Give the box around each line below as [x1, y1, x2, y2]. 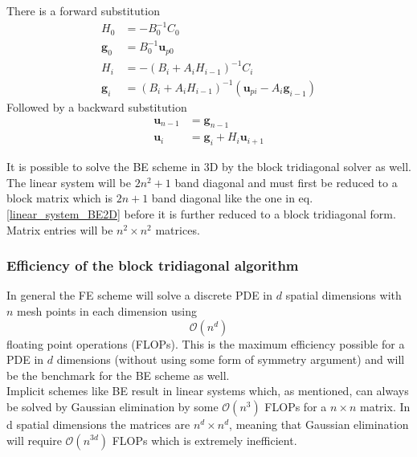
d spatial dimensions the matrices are [6, 415, 190, 432]
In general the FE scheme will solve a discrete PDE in [6, 287, 273, 304]
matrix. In [360, 398, 411, 414]
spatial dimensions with [285, 287, 402, 304]
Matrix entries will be [6, 221, 113, 238]
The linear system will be [6, 173, 131, 190]
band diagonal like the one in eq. [151, 190, 313, 206]
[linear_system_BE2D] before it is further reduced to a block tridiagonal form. [6, 206, 396, 222]
